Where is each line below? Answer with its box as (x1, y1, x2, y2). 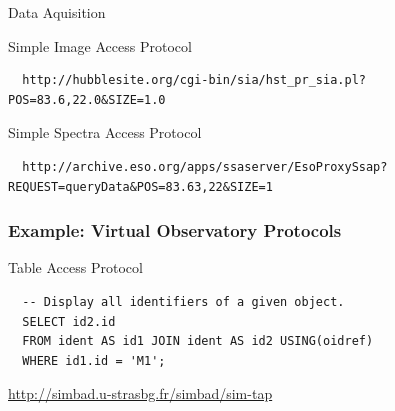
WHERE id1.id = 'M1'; (22, 353, 166, 368)
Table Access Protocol (8, 257, 143, 278)
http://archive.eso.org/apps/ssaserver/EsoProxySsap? (22, 159, 388, 174)
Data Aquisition (8, 2, 106, 22)
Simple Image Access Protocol (8, 35, 192, 56)
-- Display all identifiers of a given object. (22, 294, 345, 309)
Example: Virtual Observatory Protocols (8, 218, 342, 243)
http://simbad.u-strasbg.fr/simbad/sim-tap (8, 383, 273, 404)
